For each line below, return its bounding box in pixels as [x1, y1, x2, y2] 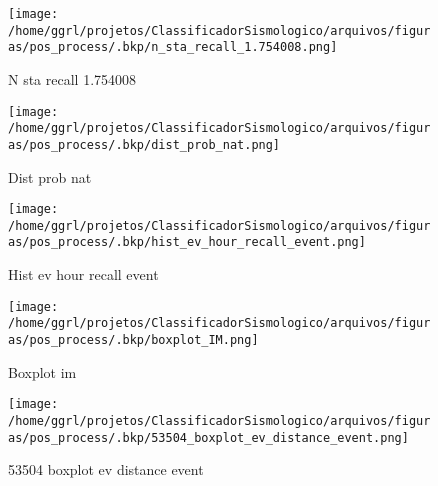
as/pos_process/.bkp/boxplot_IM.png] [8, 333, 259, 347]
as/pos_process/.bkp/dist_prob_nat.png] [8, 137, 281, 152]
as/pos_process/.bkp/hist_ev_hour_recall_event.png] [8, 235, 366, 250]
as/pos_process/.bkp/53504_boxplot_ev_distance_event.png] [8, 430, 409, 445]
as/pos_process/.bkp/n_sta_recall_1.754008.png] [8, 40, 338, 55]
